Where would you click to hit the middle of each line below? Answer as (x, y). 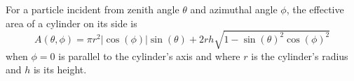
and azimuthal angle (234, 9)
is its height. (60, 69)
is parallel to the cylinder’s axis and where (149, 56)
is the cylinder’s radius (300, 56)
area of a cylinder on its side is (72, 23)
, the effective (315, 9)
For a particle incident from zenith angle (93, 9)
